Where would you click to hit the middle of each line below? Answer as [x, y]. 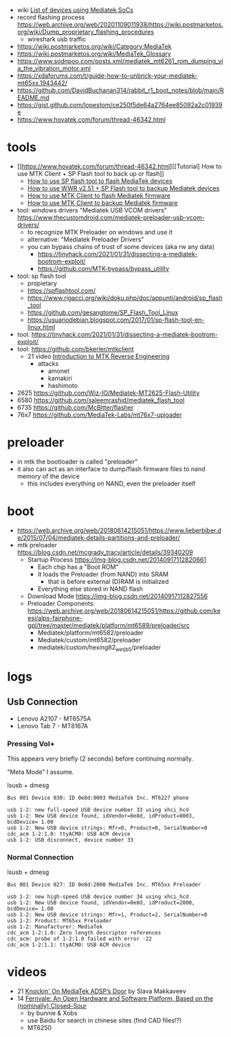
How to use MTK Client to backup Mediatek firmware [102, 203]
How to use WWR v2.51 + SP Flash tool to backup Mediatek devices [123, 188]
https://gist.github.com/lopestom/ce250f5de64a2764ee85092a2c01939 [120, 105]
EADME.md [33, 98]
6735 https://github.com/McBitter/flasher [75, 407]
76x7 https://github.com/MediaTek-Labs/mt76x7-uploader [99, 415]
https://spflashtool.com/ [62, 290]
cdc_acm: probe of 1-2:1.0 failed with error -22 [80, 939]
